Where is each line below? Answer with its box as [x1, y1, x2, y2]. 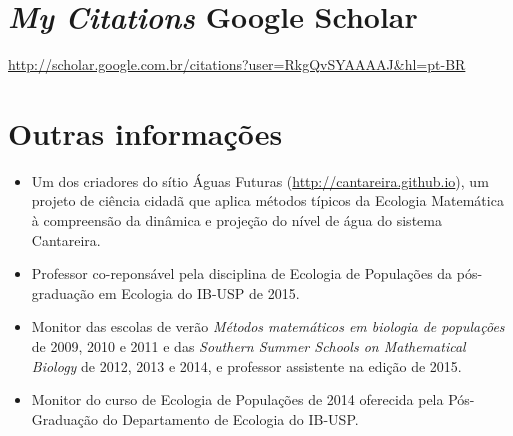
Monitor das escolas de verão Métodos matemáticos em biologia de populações [31, 316, 505, 337]
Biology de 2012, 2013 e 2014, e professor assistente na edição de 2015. [31, 355, 462, 376]
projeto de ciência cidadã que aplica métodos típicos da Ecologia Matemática [31, 190, 504, 211]
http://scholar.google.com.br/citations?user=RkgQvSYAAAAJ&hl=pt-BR [8, 54, 466, 75]
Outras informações [8, 112, 283, 153]
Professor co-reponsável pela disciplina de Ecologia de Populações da [31, 263, 453, 284]
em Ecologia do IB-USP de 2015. [98, 282, 300, 303]
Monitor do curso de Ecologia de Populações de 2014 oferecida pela [31, 389, 444, 410]
